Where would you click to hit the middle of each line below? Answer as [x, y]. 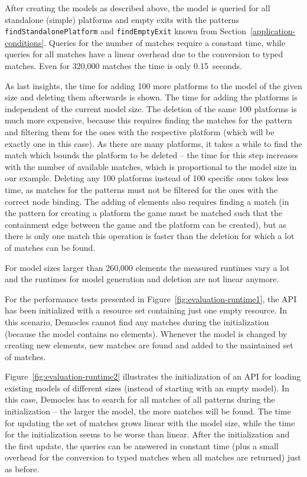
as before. [22, 469]
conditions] [25, 42]
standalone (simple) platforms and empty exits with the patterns [122, 19]
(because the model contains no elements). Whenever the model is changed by [146, 333]
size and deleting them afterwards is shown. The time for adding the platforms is [151, 97]
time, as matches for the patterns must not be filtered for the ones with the [141, 189]
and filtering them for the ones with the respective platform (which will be [140, 132]
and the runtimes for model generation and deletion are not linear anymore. [142, 279]
